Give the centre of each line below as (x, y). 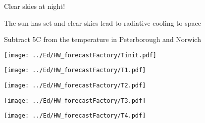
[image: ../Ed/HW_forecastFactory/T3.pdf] (75, 101)
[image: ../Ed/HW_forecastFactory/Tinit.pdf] (80, 55)
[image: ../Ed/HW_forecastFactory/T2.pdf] (75, 86)
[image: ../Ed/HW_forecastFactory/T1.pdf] (75, 70)
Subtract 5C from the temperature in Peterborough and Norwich (102, 39)
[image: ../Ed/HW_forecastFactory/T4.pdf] (75, 116)
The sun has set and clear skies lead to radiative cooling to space (102, 22)
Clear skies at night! (35, 6)
